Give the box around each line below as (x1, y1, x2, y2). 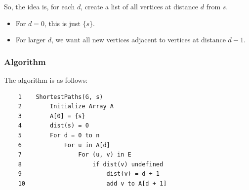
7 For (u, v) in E (18, 151, 131, 158)
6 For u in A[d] (18, 141, 110, 149)
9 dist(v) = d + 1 (18, 170, 160, 178)
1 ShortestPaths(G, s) (18, 93, 103, 100)
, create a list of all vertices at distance (81, 1, 199, 11)
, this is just (44, 18, 81, 28)
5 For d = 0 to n (18, 131, 100, 139)
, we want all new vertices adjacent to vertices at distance (51, 34, 226, 45)
